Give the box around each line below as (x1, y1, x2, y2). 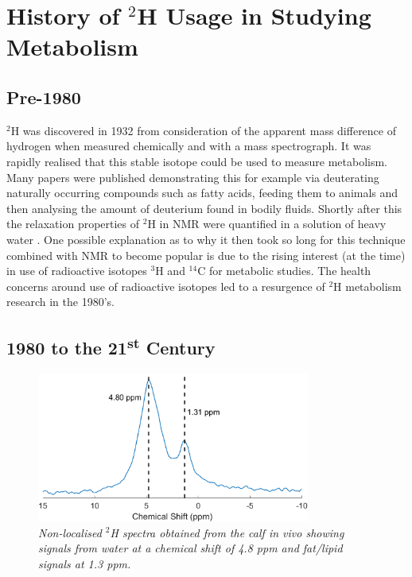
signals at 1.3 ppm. (38, 555, 131, 571)
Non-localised (38, 524, 102, 540)
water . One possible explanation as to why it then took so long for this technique (6, 230, 406, 247)
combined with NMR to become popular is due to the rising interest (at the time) (6, 246, 406, 263)
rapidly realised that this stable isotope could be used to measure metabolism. (6, 153, 387, 169)
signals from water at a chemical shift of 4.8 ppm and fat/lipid (38, 540, 343, 556)
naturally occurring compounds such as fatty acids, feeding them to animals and (6, 184, 398, 201)
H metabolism (333, 277, 402, 294)
